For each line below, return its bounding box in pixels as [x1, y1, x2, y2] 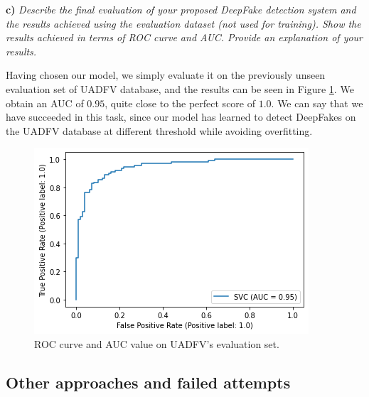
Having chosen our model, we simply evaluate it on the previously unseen [6, 67, 326, 82]
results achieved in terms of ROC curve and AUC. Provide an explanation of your [6, 30, 363, 45]
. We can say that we [271, 95, 363, 110]
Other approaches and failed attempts [6, 371, 291, 393]
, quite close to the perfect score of [105, 95, 255, 110]
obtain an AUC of [6, 95, 84, 110]
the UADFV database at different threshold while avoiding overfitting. [6, 123, 313, 138]
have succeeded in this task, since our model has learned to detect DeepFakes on [6, 109, 356, 124]
